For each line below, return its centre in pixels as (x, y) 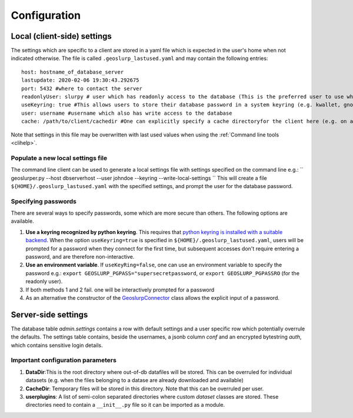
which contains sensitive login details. (57, 345)
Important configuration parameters (64, 360)
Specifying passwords (44, 201)
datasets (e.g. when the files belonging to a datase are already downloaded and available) (135, 380)
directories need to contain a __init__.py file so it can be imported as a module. (125, 405)
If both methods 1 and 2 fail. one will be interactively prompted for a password (120, 290)
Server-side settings (49, 315)
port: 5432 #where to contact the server (82, 88)
